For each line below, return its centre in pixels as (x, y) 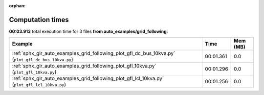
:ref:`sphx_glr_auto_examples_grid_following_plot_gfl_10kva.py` (84, 66)
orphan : (17, 6)
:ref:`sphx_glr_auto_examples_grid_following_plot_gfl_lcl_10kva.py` (88, 78)
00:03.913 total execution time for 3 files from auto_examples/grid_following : (88, 31)
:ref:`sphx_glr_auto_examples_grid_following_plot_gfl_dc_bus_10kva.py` (94, 53)
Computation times (39, 20)
